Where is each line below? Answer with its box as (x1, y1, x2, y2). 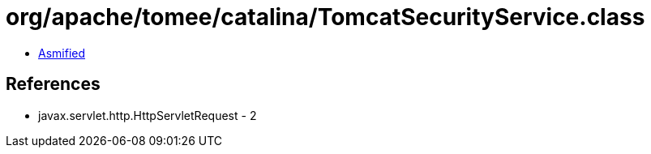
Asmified (38, 45, 86, 60)
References (6, 74, 101, 95)
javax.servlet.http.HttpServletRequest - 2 (38, 108, 257, 122)
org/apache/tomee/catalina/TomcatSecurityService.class (6, 3, 645, 31)
